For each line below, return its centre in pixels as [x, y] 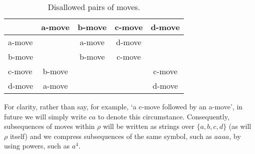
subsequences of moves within [50, 126]
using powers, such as [37, 146]
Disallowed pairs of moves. [94, 7]
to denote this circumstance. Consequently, [164, 116]
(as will [240, 126]
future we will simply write [45, 116]
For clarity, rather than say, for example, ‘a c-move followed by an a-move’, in [123, 106]
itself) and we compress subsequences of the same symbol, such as [111, 136]
